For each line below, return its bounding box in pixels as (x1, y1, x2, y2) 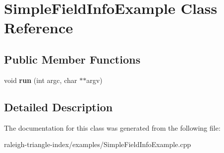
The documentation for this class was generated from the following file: (4, 122, 221, 133)
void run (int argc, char (4, 75, 77, 85)
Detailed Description (4, 99, 113, 114)
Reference (4, 17, 73, 38)
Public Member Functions (4, 51, 140, 67)
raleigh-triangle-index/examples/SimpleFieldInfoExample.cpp (4, 139, 191, 150)
